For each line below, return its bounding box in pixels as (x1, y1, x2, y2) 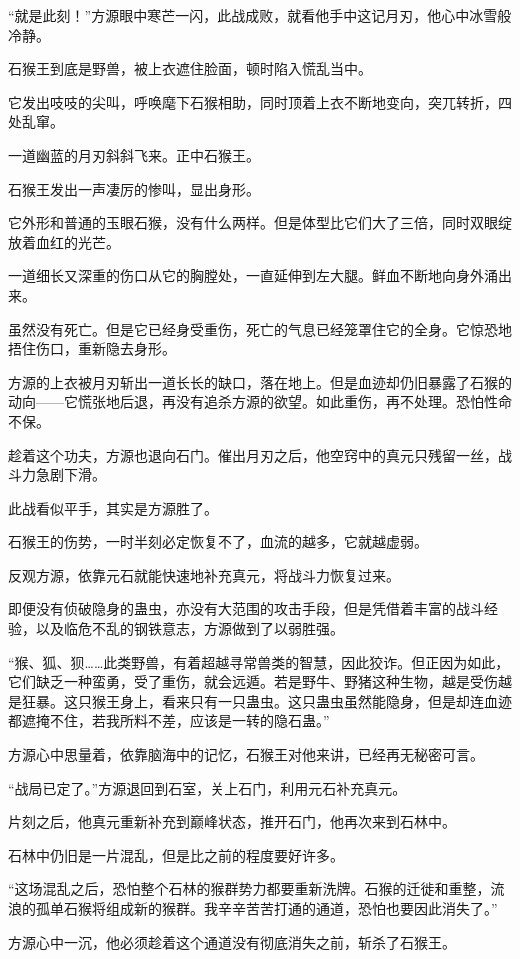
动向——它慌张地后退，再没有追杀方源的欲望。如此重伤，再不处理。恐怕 (8, 391, 484, 412)
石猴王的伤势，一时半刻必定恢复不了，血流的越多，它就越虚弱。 (8, 531, 428, 552)
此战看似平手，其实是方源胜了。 (8, 497, 218, 518)
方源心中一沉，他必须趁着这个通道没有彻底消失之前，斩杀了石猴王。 (8, 931, 456, 952)
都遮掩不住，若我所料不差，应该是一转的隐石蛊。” (8, 710, 330, 731)
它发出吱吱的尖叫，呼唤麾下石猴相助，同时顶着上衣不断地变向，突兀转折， (8, 91, 498, 112)
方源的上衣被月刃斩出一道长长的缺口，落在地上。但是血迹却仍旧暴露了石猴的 (8, 371, 512, 392)
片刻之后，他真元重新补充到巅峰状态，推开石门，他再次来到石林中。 (8, 811, 456, 832)
